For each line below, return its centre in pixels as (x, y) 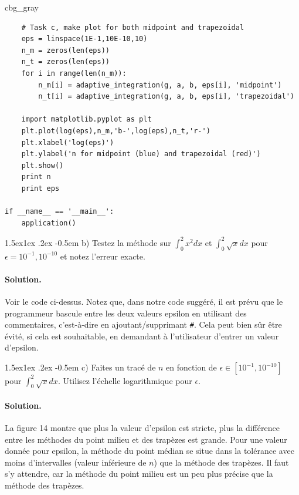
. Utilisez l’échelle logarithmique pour (125, 380)
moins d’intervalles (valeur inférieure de (76, 462)
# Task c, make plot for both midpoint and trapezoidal (133, 27)
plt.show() (43, 165)
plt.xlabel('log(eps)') (68, 142)
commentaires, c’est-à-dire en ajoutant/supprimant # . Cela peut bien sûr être (143, 324)
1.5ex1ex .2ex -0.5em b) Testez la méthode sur (88, 242)
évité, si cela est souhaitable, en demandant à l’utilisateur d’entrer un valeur (142, 336)
